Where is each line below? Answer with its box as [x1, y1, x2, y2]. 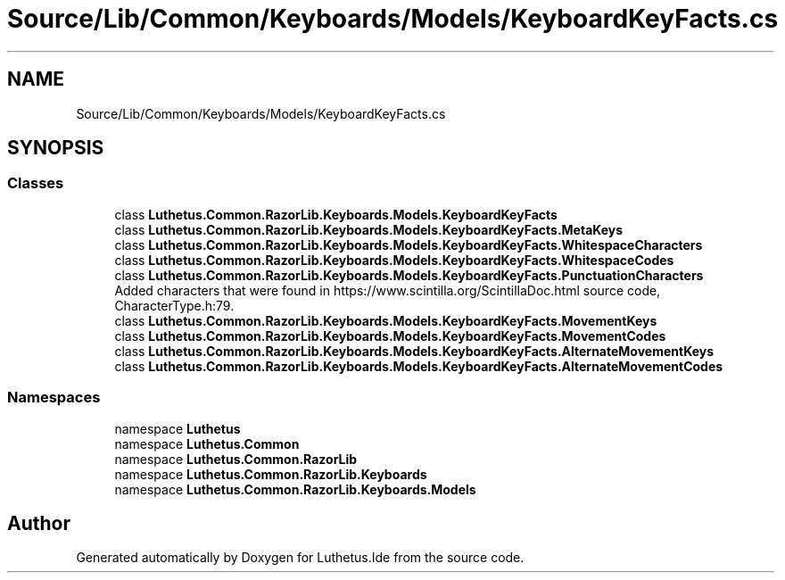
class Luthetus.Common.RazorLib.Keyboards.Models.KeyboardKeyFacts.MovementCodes [114, 327, 666, 344]
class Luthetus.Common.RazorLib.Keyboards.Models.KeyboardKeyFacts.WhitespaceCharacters [114, 236, 703, 253]
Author [7, 511, 70, 534]
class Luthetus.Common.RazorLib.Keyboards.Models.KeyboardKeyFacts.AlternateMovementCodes [114, 358, 723, 374]
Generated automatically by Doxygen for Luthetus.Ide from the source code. [76, 550, 525, 566]
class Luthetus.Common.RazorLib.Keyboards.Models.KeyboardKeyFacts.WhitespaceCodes [114, 252, 674, 268]
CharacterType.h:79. [114, 297, 235, 313]
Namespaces [7, 388, 101, 407]
